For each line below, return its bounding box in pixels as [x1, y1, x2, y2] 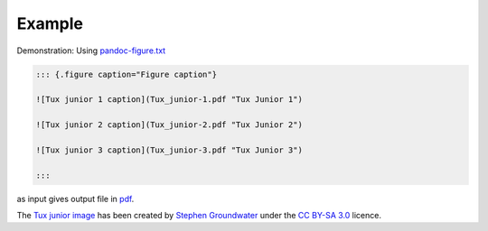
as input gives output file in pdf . [16, 193, 135, 204]
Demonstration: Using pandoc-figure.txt [16, 45, 166, 56]
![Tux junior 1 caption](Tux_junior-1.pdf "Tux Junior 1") [35, 95, 303, 105]
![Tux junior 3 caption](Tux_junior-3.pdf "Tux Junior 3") [35, 144, 303, 155]
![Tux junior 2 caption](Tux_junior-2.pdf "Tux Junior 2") [35, 120, 303, 130]
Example [16, 14, 83, 33]
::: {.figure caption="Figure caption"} [35, 69, 217, 79]
